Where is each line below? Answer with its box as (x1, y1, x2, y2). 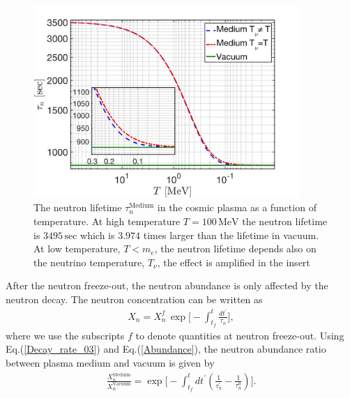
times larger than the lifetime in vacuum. (143, 227, 319, 242)
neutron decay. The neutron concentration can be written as (6, 291, 263, 306)
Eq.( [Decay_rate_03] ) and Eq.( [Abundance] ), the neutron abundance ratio (6, 342, 326, 356)
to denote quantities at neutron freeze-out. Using (135, 328, 344, 342)
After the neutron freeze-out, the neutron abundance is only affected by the (6, 278, 328, 293)
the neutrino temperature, (33, 254, 145, 269)
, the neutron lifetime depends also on (154, 241, 317, 256)
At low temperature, (33, 241, 121, 256)
